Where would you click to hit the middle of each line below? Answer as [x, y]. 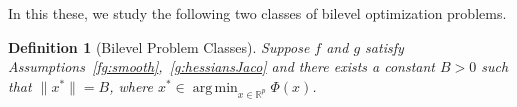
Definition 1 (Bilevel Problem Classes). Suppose [159, 46]
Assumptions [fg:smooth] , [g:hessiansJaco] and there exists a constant [222, 66]
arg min [215, 87]
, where [131, 85]
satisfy [384, 46]
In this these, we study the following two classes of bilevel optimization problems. [257, 13]
